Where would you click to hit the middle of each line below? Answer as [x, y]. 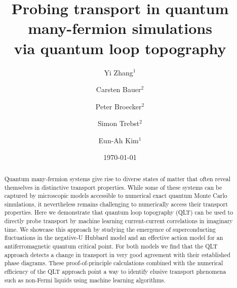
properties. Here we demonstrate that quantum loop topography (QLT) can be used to [119, 212]
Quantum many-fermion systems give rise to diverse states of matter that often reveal [117, 178]
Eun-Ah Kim [118, 140]
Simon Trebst [119, 123]
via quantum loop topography [120, 48]
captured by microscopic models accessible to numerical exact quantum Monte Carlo [116, 196]
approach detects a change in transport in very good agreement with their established [117, 254]
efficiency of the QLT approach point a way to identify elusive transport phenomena [115, 272]
